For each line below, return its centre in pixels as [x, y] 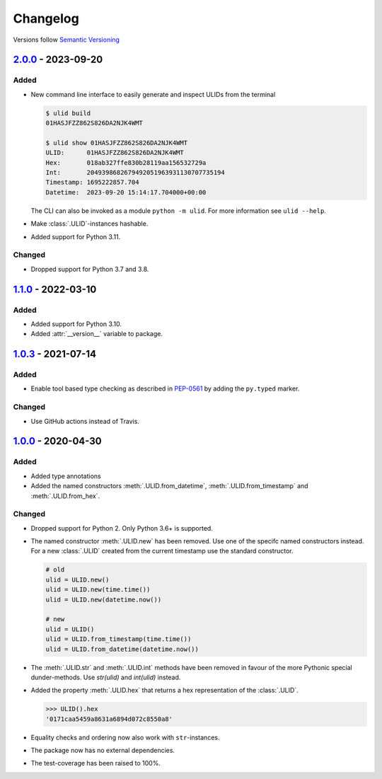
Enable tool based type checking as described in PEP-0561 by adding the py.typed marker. [165, 388]
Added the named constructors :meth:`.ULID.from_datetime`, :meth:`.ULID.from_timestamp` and [169, 486]
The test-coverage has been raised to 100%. [95, 763]
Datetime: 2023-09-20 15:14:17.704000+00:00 [126, 192]
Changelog [46, 18]
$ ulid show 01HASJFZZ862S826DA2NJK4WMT [116, 143]
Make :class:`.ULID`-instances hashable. [89, 224]
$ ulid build [68, 113]
